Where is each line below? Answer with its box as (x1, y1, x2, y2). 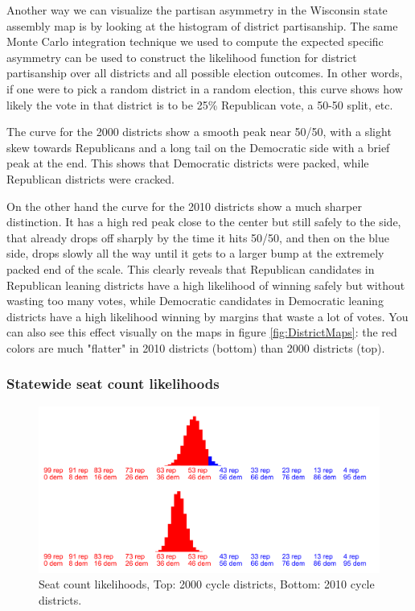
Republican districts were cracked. (6, 170, 175, 187)
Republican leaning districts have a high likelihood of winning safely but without (6, 276, 405, 293)
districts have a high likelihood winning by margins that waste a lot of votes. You (6, 308, 409, 324)
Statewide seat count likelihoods (6, 374, 220, 394)
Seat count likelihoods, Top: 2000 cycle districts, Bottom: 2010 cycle (39, 576, 375, 592)
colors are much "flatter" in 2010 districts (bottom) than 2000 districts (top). (6, 339, 385, 356)
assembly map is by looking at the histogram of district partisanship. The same (6, 17, 398, 34)
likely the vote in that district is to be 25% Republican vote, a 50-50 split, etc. (6, 96, 393, 113)
